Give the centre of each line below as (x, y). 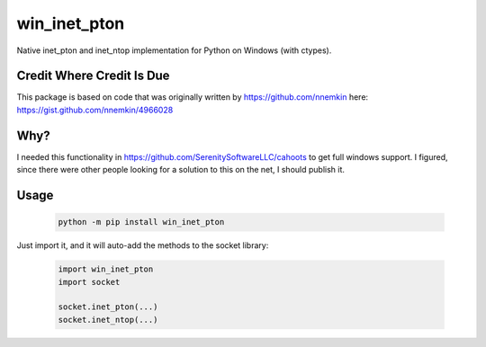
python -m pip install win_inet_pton (141, 222)
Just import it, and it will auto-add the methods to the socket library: (143, 245)
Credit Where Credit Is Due (93, 76)
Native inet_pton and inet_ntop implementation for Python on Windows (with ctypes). (174, 50)
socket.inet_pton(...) (108, 307)
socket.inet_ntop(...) (108, 320)
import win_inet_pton (106, 269)
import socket (89, 282)
